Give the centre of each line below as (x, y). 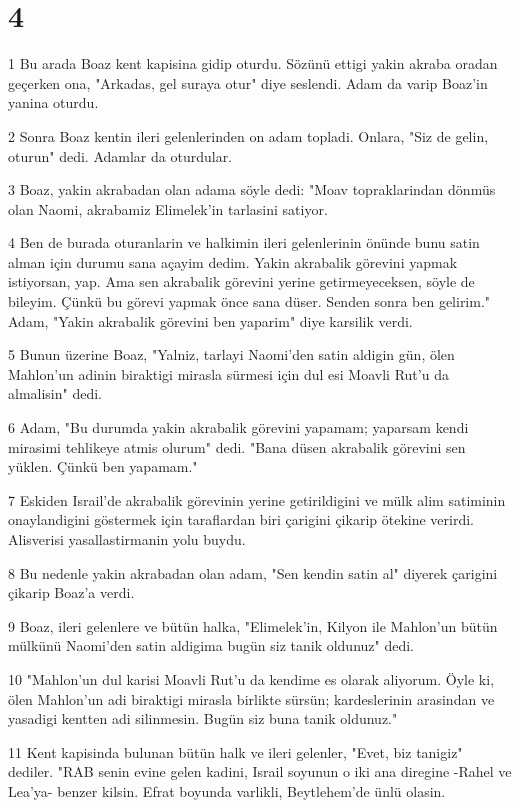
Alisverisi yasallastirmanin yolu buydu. (127, 539)
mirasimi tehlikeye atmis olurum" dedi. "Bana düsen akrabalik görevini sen (237, 446)
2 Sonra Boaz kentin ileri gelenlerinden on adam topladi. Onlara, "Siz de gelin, (248, 135)
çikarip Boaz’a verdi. (71, 592)
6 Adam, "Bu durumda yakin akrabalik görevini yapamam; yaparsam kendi (238, 427)
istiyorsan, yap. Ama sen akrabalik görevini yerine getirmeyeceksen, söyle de (241, 281)
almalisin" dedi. (55, 393)
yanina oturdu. (53, 102)
